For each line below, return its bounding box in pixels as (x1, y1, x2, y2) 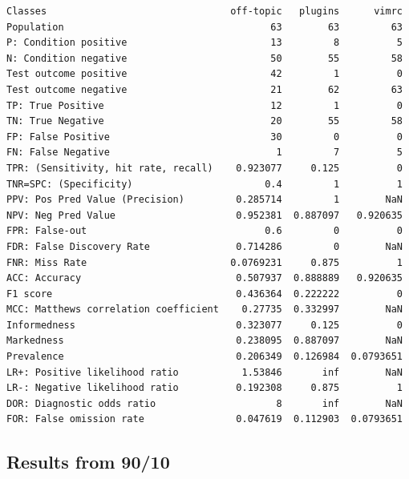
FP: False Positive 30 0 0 (6, 131, 403, 143)
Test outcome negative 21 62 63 (6, 83, 403, 95)
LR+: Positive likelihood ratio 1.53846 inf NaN (6, 366, 403, 378)
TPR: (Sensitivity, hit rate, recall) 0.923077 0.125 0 (6, 162, 403, 174)
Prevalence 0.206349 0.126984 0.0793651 (6, 351, 403, 363)
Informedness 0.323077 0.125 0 (6, 319, 403, 331)
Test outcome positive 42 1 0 (6, 68, 403, 80)
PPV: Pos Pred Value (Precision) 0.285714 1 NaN (6, 194, 403, 206)
